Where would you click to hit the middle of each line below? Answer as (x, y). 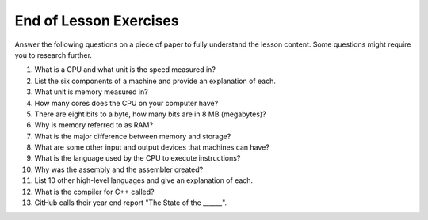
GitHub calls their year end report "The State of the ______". (131, 203)
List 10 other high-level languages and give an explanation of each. (144, 180)
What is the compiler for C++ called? (94, 192)
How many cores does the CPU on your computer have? (126, 103)
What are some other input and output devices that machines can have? (152, 147)
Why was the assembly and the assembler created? (119, 169)
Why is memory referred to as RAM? (94, 125)
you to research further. (53, 55)
